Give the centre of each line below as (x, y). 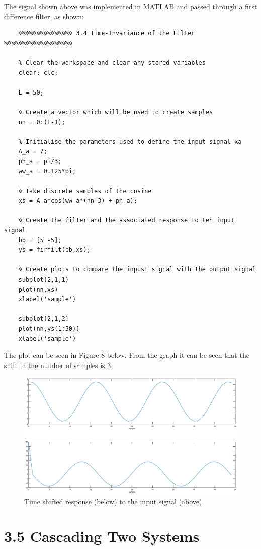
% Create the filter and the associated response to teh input (126, 220)
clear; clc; (38, 73)
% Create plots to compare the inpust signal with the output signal (137, 270)
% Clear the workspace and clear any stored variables (112, 63)
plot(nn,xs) (38, 289)
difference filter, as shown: (44, 16)
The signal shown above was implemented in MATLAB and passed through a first (131, 6)
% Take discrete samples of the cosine (85, 191)
